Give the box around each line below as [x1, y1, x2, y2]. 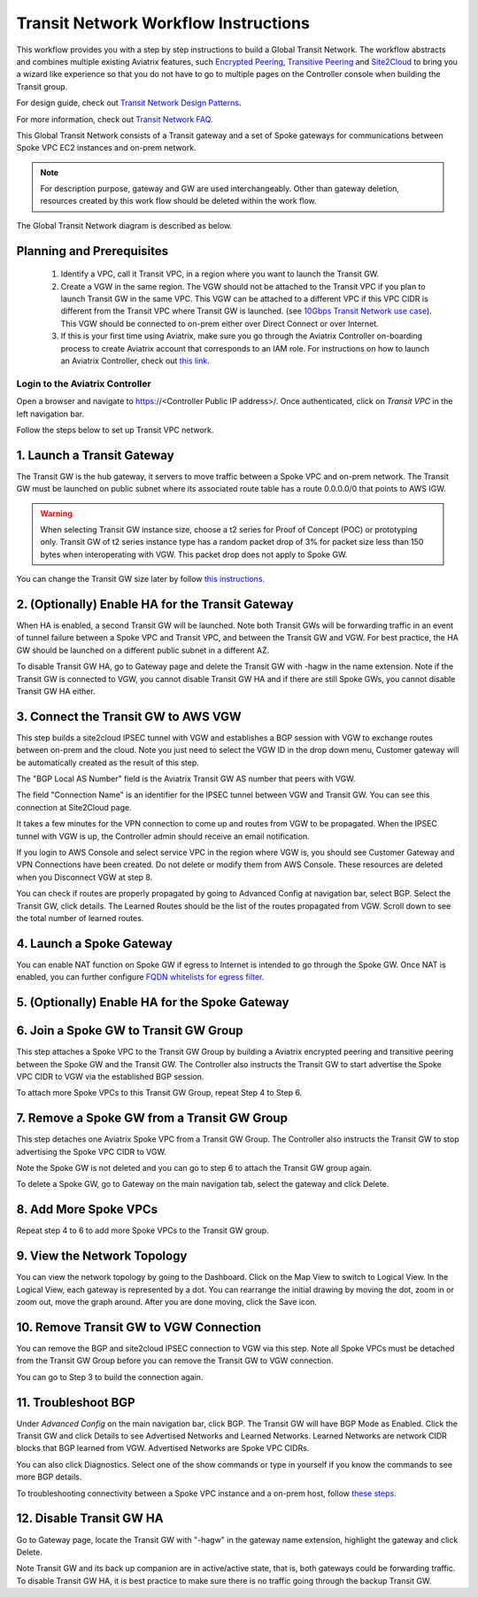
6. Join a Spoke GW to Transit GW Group [16, 1023, 243, 1038]
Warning [40, 508, 73, 518]
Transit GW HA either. [16, 686, 96, 697]
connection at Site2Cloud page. [16, 802, 132, 812]
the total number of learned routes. [16, 913, 144, 923]
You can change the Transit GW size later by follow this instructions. [16, 574, 266, 585]
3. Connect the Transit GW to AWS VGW [16, 709, 243, 724]
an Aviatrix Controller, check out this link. [60, 355, 210, 366]
